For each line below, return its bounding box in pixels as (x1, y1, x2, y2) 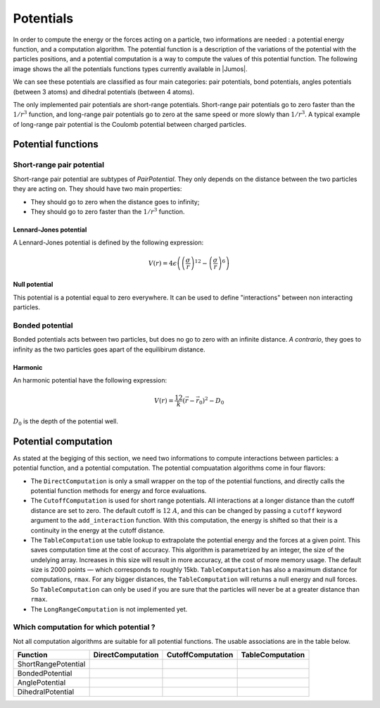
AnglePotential (17, 678, 66, 688)
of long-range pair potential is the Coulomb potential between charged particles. (13, 120, 246, 128)
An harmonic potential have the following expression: (13, 375, 167, 384)
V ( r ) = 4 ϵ (148, 259, 177, 267)
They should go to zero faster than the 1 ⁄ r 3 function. (30, 206, 185, 216)
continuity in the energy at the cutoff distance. (30, 526, 165, 535)
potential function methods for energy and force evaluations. (30, 486, 207, 495)
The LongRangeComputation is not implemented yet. (30, 604, 188, 613)
